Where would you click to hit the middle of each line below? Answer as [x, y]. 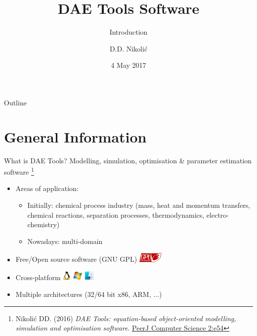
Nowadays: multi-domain [65, 241]
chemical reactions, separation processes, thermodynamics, [116, 215]
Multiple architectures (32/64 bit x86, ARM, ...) [89, 294]
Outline [15, 102]
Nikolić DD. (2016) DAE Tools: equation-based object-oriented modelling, [126, 318]
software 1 [19, 171]
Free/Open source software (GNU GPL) [76, 259]
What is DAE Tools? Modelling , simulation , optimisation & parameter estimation [128, 160]
